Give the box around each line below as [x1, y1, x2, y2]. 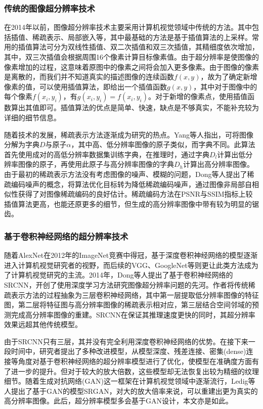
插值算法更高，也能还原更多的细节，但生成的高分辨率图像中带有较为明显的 [4, 198, 252, 209]
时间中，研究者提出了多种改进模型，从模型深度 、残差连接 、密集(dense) [11, 346, 246, 356]
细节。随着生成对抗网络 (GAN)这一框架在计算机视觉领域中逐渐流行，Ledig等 [4, 376, 255, 386]
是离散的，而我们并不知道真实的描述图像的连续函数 [4, 71, 174, 82]
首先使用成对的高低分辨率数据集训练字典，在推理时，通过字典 [4, 149, 209, 159]
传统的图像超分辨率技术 [4, 2, 95, 14]
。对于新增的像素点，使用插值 [148, 91, 247, 102]
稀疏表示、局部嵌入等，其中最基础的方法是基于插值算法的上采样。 [32, 31, 252, 42]
